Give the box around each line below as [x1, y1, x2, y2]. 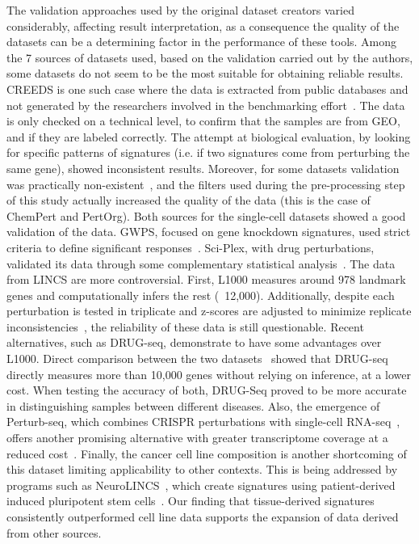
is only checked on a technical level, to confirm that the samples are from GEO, [6, 112, 400, 129]
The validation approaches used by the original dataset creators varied [6, 2, 355, 18]
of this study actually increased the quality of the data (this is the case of [6, 192, 371, 209]
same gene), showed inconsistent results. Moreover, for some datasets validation [6, 159, 400, 176]
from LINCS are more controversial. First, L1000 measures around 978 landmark [6, 271, 406, 288]
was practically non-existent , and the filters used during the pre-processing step [6, 175, 405, 192]
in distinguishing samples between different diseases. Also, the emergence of [6, 397, 380, 414]
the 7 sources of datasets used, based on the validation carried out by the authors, [6, 48, 413, 65]
